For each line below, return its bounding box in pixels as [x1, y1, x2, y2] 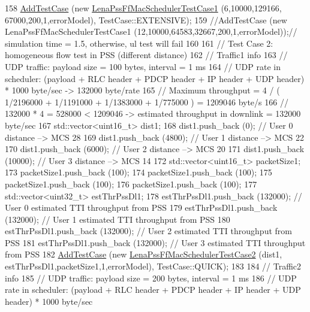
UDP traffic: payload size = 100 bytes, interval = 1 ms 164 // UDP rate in [5, 60, 281, 72]
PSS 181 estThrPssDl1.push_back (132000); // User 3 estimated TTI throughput [5, 236, 306, 249]
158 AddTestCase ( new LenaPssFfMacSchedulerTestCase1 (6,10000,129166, [5, 2, 282, 14]
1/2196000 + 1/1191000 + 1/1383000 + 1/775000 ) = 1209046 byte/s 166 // [5, 95, 288, 108]
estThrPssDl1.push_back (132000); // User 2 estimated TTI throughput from [5, 225, 292, 237]
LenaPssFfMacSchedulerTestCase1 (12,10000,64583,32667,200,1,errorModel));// [5, 25, 297, 38]
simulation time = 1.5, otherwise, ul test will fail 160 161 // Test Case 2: [5, 37, 273, 49]
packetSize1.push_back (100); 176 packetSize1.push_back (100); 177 [5, 177, 257, 190]
